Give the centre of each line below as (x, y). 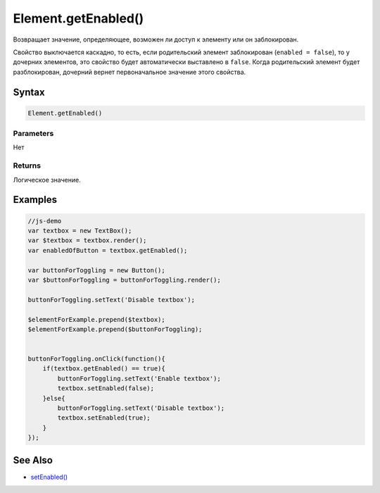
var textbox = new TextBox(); (80, 230)
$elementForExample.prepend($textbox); (96, 319)
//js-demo (45, 221)
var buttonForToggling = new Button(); (96, 270)
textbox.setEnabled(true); (104, 418)
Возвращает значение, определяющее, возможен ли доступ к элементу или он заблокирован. (156, 39)
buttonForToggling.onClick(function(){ (96, 359)
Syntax (29, 92)
